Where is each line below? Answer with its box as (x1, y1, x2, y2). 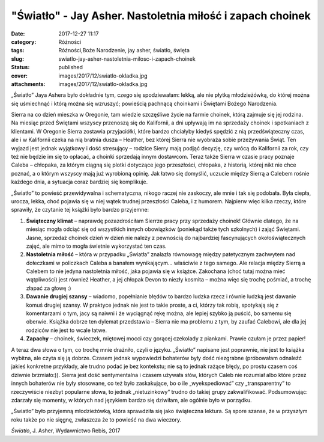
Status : (11, 64, 30, 71)
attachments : (11, 80, 46, 87)
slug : (11, 55, 24, 63)
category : (11, 38, 37, 45)
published (58, 64, 83, 71)
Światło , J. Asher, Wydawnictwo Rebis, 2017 (11, 427, 121, 434)
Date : (11, 30, 25, 37)
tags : (11, 47, 25, 54)
